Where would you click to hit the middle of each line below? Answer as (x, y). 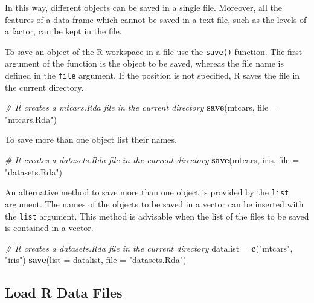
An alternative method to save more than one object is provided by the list (147, 192)
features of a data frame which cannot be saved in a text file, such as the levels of (156, 19)
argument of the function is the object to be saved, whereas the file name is (144, 63)
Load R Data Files (64, 292)
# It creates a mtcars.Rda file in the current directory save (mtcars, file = (141, 107)
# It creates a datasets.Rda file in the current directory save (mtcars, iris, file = (152, 160)
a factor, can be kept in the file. (63, 31)
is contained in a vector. (49, 228)
